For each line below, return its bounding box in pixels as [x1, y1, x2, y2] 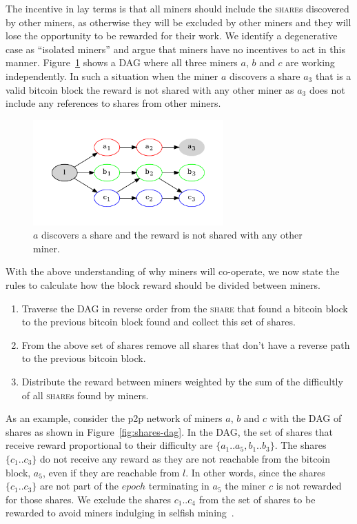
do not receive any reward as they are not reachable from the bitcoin [39, 451, 331, 465]
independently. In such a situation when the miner [6, 68, 218, 83]
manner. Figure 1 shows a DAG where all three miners [6, 55, 238, 70]
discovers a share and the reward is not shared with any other [41, 228, 303, 242]
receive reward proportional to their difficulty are [6, 438, 213, 452]
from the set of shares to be [198, 492, 316, 506]
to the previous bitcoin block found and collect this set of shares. [21, 314, 296, 329]
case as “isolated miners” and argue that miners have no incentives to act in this [6, 41, 345, 56]
